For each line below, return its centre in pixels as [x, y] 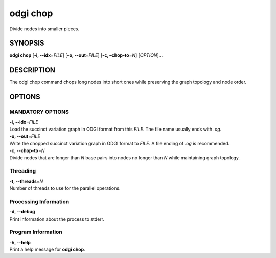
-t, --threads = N [26, 181]
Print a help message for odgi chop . [47, 250]
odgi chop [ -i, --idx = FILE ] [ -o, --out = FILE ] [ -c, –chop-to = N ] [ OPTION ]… [86, 55]
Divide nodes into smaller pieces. [44, 29]
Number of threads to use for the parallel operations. [65, 188]
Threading [23, 171]
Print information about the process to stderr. [57, 219]
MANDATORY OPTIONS [39, 112]
